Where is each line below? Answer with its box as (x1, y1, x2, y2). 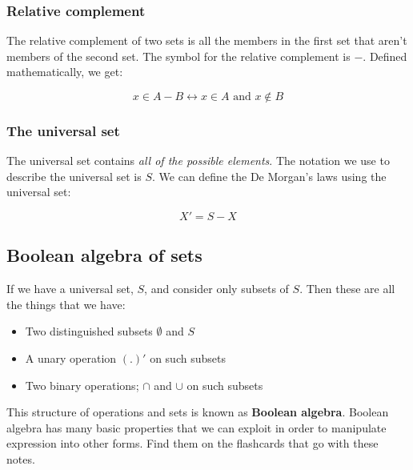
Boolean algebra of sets (6, 243, 202, 267)
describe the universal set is (6, 167, 142, 184)
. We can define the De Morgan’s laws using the (152, 167, 387, 184)
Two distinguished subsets (25, 323, 153, 339)
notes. (6, 450, 35, 467)
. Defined (363, 47, 407, 64)
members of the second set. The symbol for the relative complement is (6, 47, 351, 64)
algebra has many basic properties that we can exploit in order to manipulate (6, 419, 387, 436)
